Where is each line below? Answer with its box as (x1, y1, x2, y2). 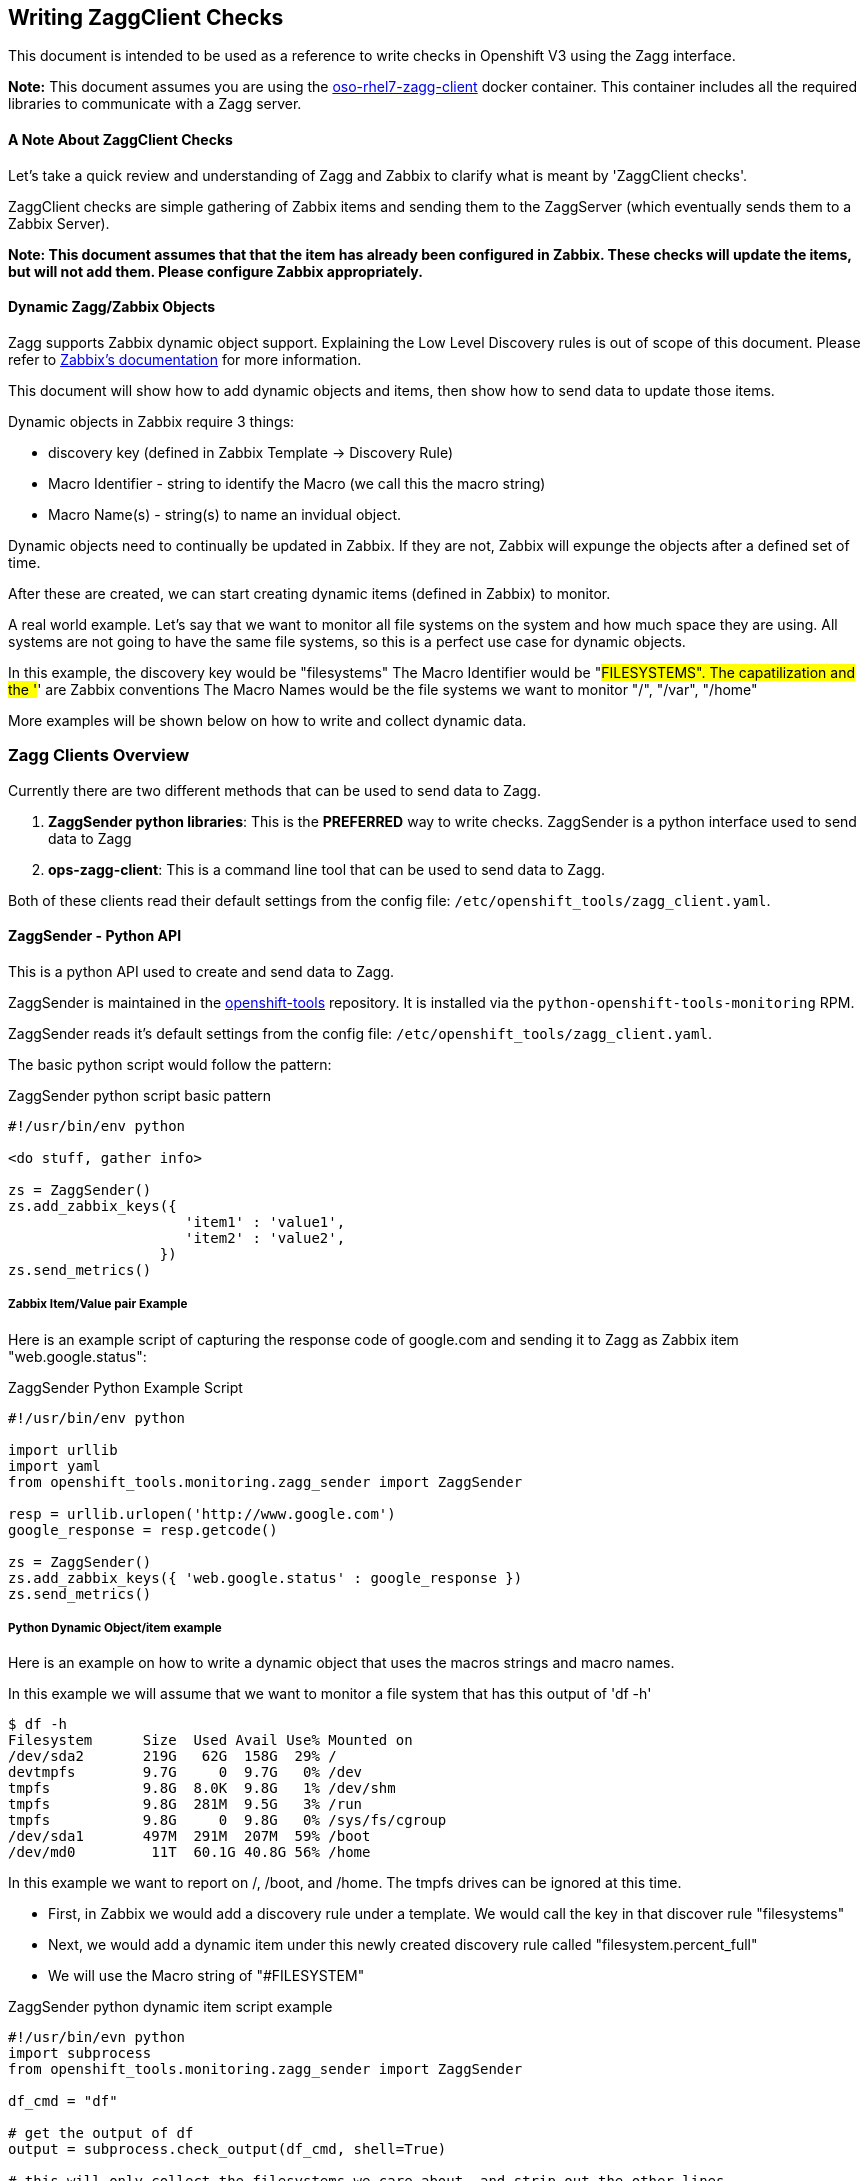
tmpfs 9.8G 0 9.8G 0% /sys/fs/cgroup (8, 1812, 447, 1829)
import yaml (8, 1457, 101, 1474)
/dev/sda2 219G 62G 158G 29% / (8, 1748, 337, 1765)
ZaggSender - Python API (8, 927, 182, 945)
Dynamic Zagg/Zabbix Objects (8, 298, 216, 316)
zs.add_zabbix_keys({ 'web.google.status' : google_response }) (8, 1569, 523, 1586)
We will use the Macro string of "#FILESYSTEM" (48, 1967, 365, 1985)
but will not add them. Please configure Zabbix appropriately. (8, 262, 423, 280)
